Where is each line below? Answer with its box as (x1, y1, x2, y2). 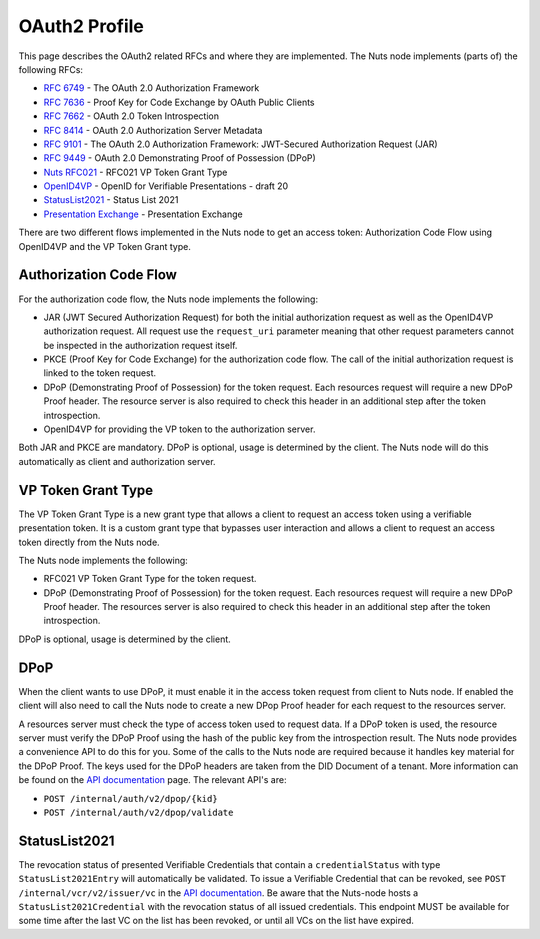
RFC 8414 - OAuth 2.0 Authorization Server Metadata (43, 124, 263, 136)
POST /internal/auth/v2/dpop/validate (43, 806, 234, 818)
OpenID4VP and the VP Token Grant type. (18, 240, 192, 252)
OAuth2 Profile (18, 15, 145, 37)
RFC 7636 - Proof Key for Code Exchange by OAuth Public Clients (43, 96, 315, 108)
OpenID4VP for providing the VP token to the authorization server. (43, 423, 316, 435)
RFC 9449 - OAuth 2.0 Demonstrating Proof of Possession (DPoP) (43, 152, 317, 164)
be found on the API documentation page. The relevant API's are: (18, 774, 287, 786)
